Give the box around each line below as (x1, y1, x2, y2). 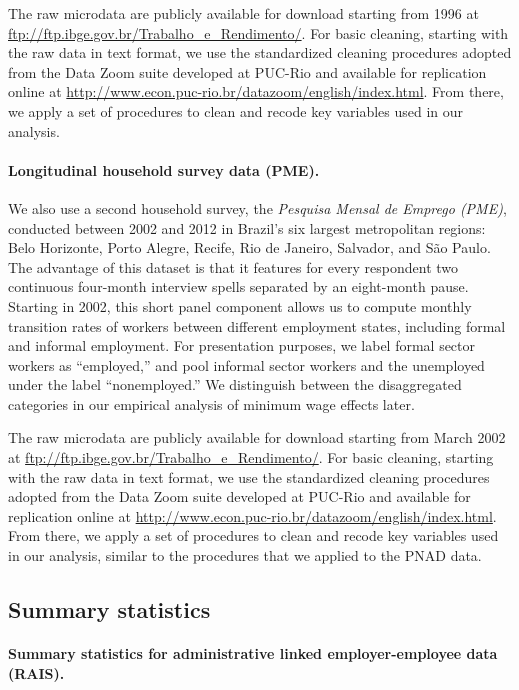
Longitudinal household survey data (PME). (8, 159, 320, 180)
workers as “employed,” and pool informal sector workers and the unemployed (8, 354, 485, 375)
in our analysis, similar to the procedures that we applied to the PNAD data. (8, 545, 482, 566)
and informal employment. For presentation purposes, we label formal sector (8, 335, 476, 356)
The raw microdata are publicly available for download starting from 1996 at (8, 3, 479, 23)
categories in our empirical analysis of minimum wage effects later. (8, 393, 415, 414)
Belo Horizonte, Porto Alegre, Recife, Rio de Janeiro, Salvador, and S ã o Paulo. (8, 237, 491, 258)
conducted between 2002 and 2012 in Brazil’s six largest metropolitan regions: (8, 217, 486, 238)
